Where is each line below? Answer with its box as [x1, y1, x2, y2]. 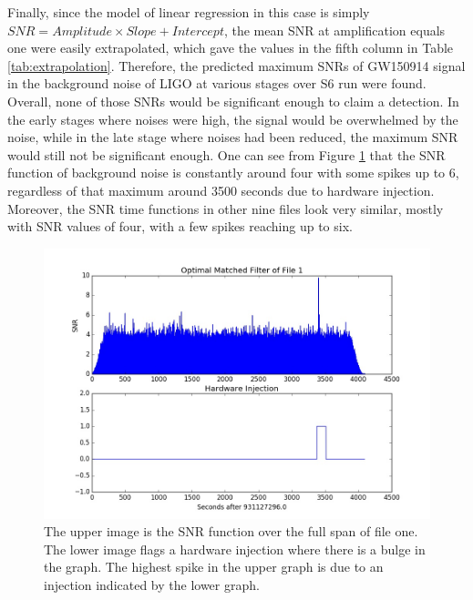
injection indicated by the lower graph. [44, 575, 260, 594]
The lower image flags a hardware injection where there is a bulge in [44, 539, 426, 558]
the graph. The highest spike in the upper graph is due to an [44, 557, 384, 576]
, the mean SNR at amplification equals [223, 20, 446, 39]
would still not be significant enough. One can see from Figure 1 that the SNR [7, 145, 446, 164]
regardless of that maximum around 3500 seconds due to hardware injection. [7, 180, 435, 199]
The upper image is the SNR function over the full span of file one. [44, 522, 418, 541]
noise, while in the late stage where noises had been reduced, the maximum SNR [7, 127, 458, 147]
